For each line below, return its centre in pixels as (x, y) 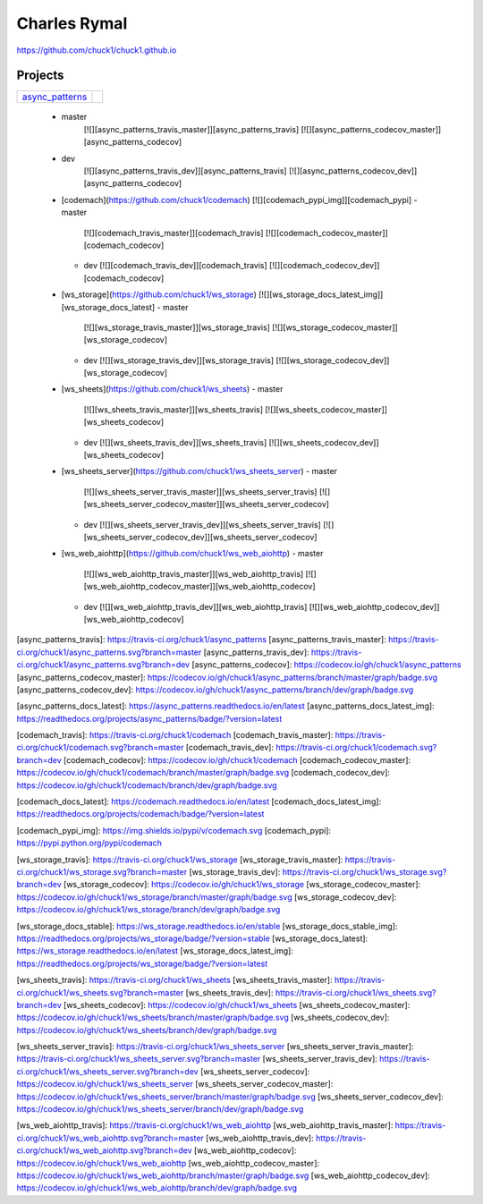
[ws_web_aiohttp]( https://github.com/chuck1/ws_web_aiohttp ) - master (192, 554)
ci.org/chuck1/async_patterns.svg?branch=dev (103, 665)
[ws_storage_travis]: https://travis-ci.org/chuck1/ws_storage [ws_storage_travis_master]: (180, 860)
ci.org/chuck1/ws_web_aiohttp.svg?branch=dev (104, 1150)
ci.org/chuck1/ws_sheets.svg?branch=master (100, 992)
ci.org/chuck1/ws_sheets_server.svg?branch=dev (107, 1071)
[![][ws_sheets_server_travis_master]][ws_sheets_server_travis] (200, 491)
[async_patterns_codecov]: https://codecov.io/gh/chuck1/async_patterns (326, 665)
